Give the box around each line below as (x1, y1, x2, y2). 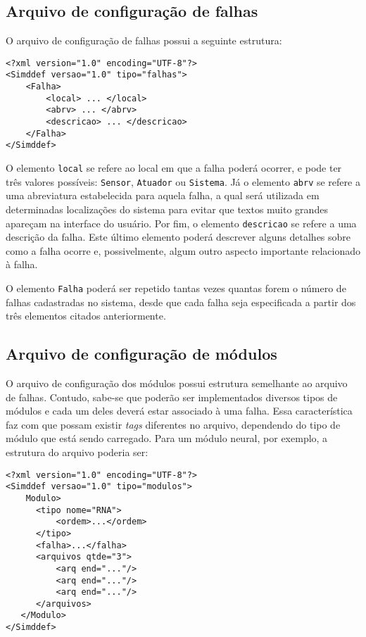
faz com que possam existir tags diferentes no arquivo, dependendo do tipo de (6, 417, 341, 431)
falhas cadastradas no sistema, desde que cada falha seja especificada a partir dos (6, 294, 356, 309)
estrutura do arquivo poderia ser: (6, 445, 149, 459)
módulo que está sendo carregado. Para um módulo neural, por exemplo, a (6, 431, 328, 446)
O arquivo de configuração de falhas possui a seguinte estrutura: (6, 33, 282, 48)
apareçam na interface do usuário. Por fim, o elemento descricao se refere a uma (6, 215, 357, 230)
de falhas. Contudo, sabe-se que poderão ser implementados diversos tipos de (6, 389, 338, 404)
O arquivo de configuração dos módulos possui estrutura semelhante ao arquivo (6, 376, 348, 391)
